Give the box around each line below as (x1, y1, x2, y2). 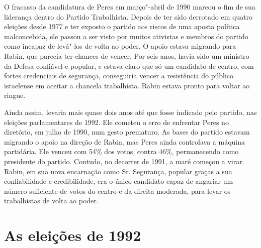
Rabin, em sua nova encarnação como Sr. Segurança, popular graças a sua (4, 166, 232, 176)
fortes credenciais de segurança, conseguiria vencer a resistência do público (4, 70, 234, 81)
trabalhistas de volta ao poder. (4, 195, 99, 206)
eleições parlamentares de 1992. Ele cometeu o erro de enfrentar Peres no (4, 116, 229, 127)
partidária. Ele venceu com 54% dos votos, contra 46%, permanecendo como (4, 146, 239, 157)
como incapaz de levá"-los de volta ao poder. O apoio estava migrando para (4, 41, 236, 51)
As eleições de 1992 (4, 225, 141, 245)
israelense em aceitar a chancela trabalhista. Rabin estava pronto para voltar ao (4, 80, 250, 90)
